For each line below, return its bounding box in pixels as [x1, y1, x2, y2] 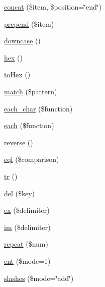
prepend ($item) [4, 18, 54, 29]
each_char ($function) [4, 103, 73, 113]
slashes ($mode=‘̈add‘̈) [4, 272, 74, 283]
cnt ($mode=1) [4, 255, 51, 266]
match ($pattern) [4, 86, 57, 96]
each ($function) [4, 120, 54, 131]
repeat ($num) [4, 239, 48, 249]
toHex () [4, 69, 31, 80]
